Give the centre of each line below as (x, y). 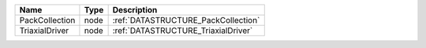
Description (135, 10)
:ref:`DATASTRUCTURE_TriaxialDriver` (183, 30)
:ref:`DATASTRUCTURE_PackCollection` (186, 20)
